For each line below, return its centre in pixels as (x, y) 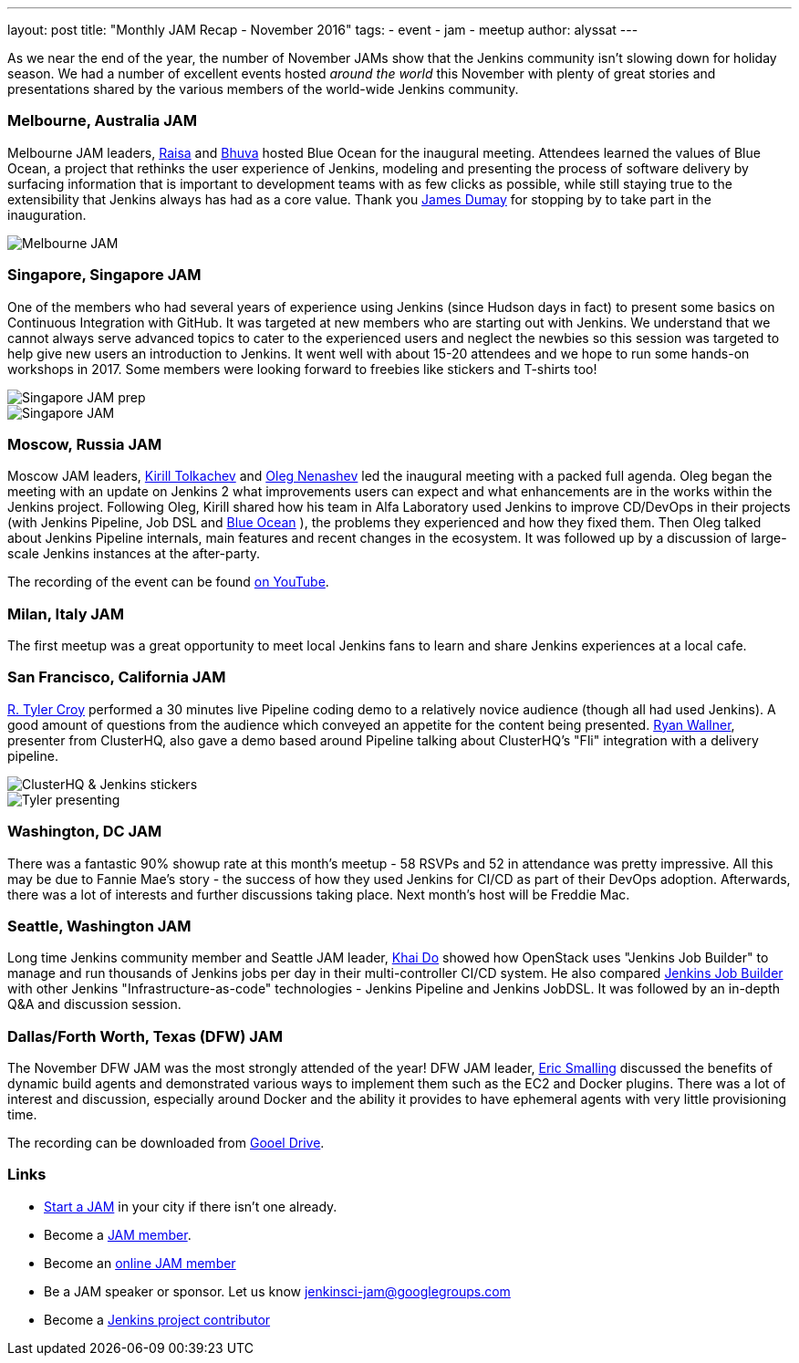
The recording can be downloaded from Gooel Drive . (166, 1143)
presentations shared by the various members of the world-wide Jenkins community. (263, 89)
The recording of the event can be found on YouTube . (168, 582)
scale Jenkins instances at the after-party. (134, 554)
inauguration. (47, 214)
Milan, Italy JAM (66, 614)
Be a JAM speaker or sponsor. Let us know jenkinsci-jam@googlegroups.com (277, 1291)
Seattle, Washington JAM (99, 926)
